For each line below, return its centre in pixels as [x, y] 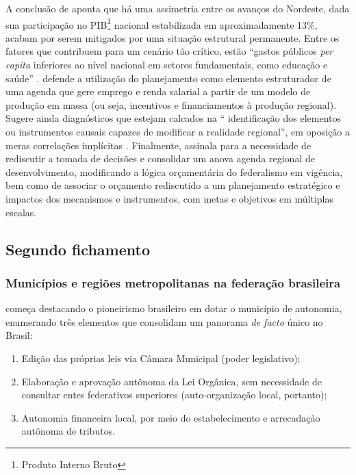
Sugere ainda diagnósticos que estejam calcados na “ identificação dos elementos [174, 118]
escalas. [21, 212]
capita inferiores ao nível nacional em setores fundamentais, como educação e [167, 65]
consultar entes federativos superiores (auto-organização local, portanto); [174, 395]
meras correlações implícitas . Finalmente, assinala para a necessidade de [158, 145]
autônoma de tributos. [68, 431]
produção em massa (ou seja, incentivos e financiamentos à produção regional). [171, 104]
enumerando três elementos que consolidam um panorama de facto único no [164, 321]
